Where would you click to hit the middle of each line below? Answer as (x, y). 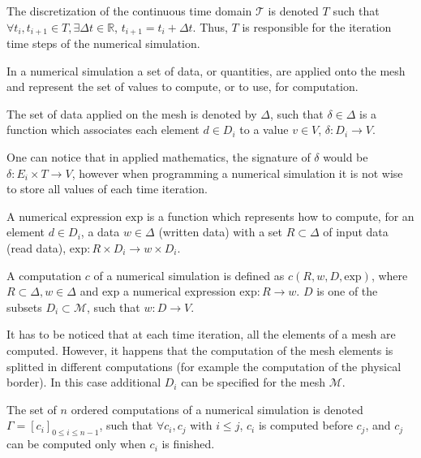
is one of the (347, 291)
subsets (24, 307)
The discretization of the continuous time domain (129, 11)
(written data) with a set (220, 232)
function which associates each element (103, 130)
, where (389, 275)
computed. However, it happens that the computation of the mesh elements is (200, 350)
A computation (44, 275)
